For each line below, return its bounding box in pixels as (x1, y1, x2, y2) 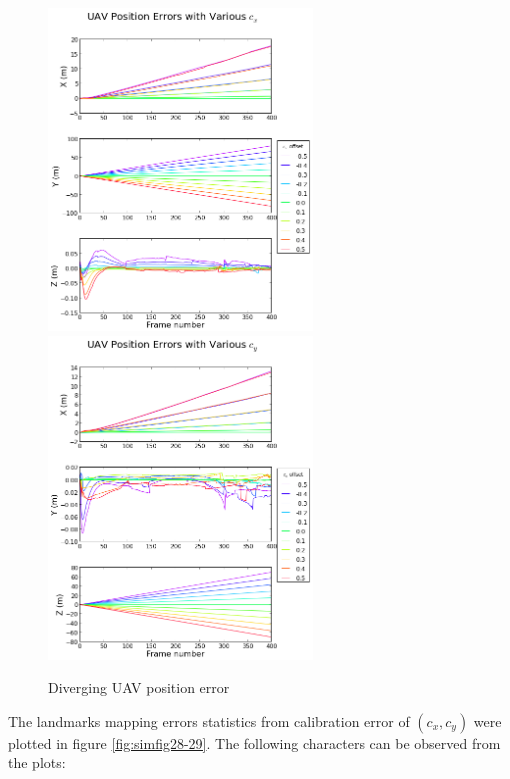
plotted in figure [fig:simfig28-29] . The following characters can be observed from (8, 732, 501, 753)
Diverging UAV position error (48, 677, 230, 698)
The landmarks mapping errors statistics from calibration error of (8, 710, 410, 731)
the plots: (8, 752, 66, 773)
